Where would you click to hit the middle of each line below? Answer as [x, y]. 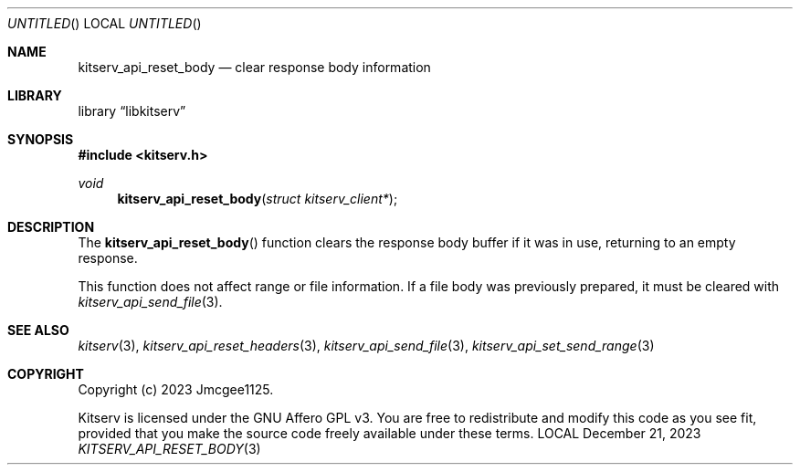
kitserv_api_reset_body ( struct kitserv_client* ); [258, 199]
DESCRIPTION [51, 227]
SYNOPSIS [41, 139]
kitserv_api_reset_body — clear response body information [254, 67]
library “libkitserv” [132, 111]
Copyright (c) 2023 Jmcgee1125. [176, 389]
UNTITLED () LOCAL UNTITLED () [105, 23]
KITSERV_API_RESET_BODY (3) [169, 449]
